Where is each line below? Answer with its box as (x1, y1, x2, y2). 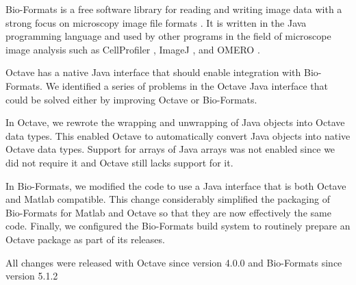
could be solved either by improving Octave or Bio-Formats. (5, 92, 257, 106)
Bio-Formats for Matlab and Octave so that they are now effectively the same (5, 205, 331, 219)
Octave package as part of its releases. (5, 232, 165, 246)
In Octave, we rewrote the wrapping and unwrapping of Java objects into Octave (5, 115, 345, 129)
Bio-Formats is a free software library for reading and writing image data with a (5, 2, 342, 16)
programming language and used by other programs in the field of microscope (5, 29, 331, 43)
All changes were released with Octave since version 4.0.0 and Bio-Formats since (5, 255, 342, 269)
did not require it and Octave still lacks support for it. (5, 155, 233, 169)
